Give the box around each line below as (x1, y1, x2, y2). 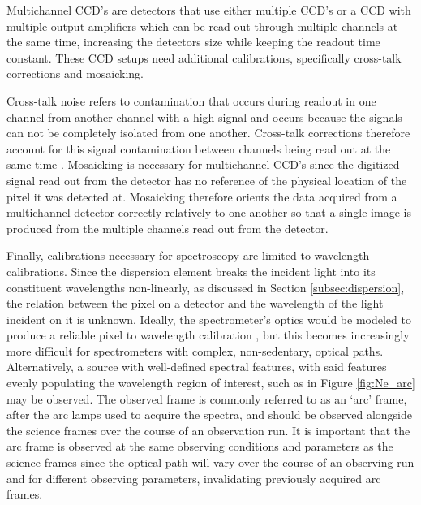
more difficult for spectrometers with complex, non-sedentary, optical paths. (6, 342, 384, 359)
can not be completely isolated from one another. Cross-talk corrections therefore (6, 124, 410, 141)
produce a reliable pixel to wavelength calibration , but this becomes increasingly (6, 326, 410, 343)
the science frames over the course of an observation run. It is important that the (6, 421, 410, 438)
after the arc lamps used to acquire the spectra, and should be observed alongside (6, 406, 412, 423)
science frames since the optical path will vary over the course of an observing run (6, 454, 415, 471)
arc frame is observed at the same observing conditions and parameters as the (6, 438, 393, 455)
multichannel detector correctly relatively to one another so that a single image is (6, 204, 411, 221)
